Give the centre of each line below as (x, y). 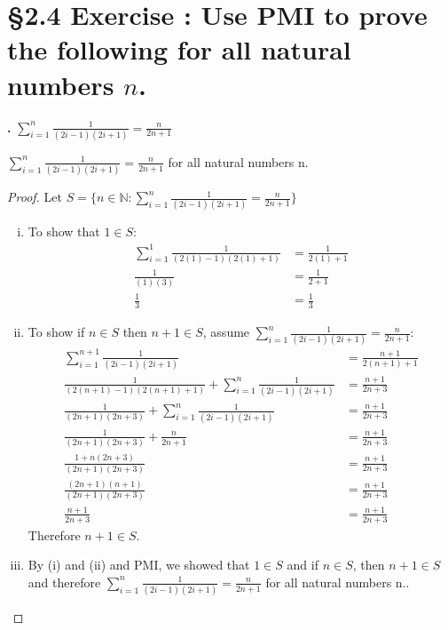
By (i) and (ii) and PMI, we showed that (139, 565)
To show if (56, 332)
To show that (64, 231)
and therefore (64, 582)
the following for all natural (179, 49)
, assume (226, 332)
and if (303, 565)
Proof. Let (35, 197)
